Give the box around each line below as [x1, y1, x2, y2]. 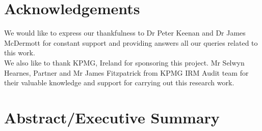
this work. [4, 47, 35, 58]
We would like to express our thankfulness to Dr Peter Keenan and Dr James [4, 27, 246, 38]
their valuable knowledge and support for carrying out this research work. [4, 77, 234, 88]
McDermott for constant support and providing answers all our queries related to [4, 37, 258, 48]
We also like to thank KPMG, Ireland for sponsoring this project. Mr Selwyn [4, 57, 245, 68]
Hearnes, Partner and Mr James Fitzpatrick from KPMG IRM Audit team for [4, 67, 249, 78]
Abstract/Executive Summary [4, 107, 220, 127]
